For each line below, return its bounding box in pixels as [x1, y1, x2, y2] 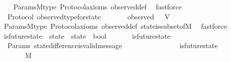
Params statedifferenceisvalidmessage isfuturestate [7, 40, 218, 51]
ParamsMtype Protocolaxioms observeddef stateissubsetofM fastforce [4, 21, 227, 31]
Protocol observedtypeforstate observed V [7, 11, 170, 21]
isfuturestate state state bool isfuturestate [4, 30, 171, 41]
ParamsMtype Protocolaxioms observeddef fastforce [13, 1, 182, 11]
